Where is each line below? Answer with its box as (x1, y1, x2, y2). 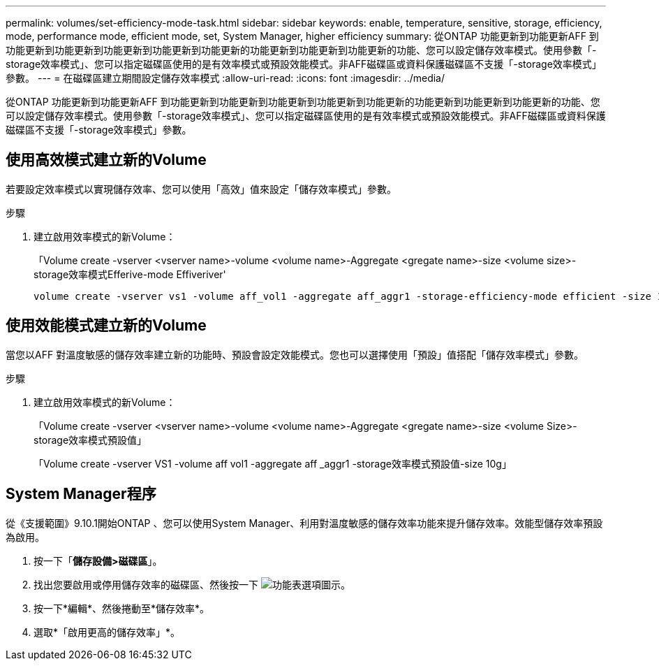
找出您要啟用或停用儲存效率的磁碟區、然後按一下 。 (34, 578, 350, 591)
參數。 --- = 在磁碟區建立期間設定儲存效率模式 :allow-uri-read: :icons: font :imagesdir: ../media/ (6, 72, 445, 84)
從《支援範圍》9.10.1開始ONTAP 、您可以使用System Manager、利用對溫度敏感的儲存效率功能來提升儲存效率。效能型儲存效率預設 (6, 516, 603, 529)
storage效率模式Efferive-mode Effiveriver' (34, 268, 226, 280)
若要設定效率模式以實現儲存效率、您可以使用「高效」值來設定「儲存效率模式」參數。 (6, 182, 397, 195)
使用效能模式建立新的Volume (6, 317, 207, 335)
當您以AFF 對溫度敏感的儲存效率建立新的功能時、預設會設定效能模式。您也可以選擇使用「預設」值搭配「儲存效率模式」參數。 (6, 348, 584, 361)
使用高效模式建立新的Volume (6, 151, 207, 169)
